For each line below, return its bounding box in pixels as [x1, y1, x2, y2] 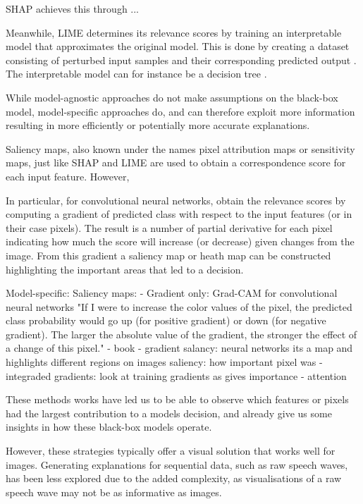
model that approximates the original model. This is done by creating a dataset [6, 39, 350, 54]
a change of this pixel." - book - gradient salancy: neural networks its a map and [6, 340, 353, 355]
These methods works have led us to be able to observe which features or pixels [6, 392, 349, 407]
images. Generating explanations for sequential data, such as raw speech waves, [6, 457, 348, 472]
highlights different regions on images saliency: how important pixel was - [6, 355, 323, 369]
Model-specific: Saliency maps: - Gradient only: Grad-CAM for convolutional [6, 285, 338, 300]
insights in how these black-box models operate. [6, 419, 212, 434]
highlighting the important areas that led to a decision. [6, 262, 244, 276]
